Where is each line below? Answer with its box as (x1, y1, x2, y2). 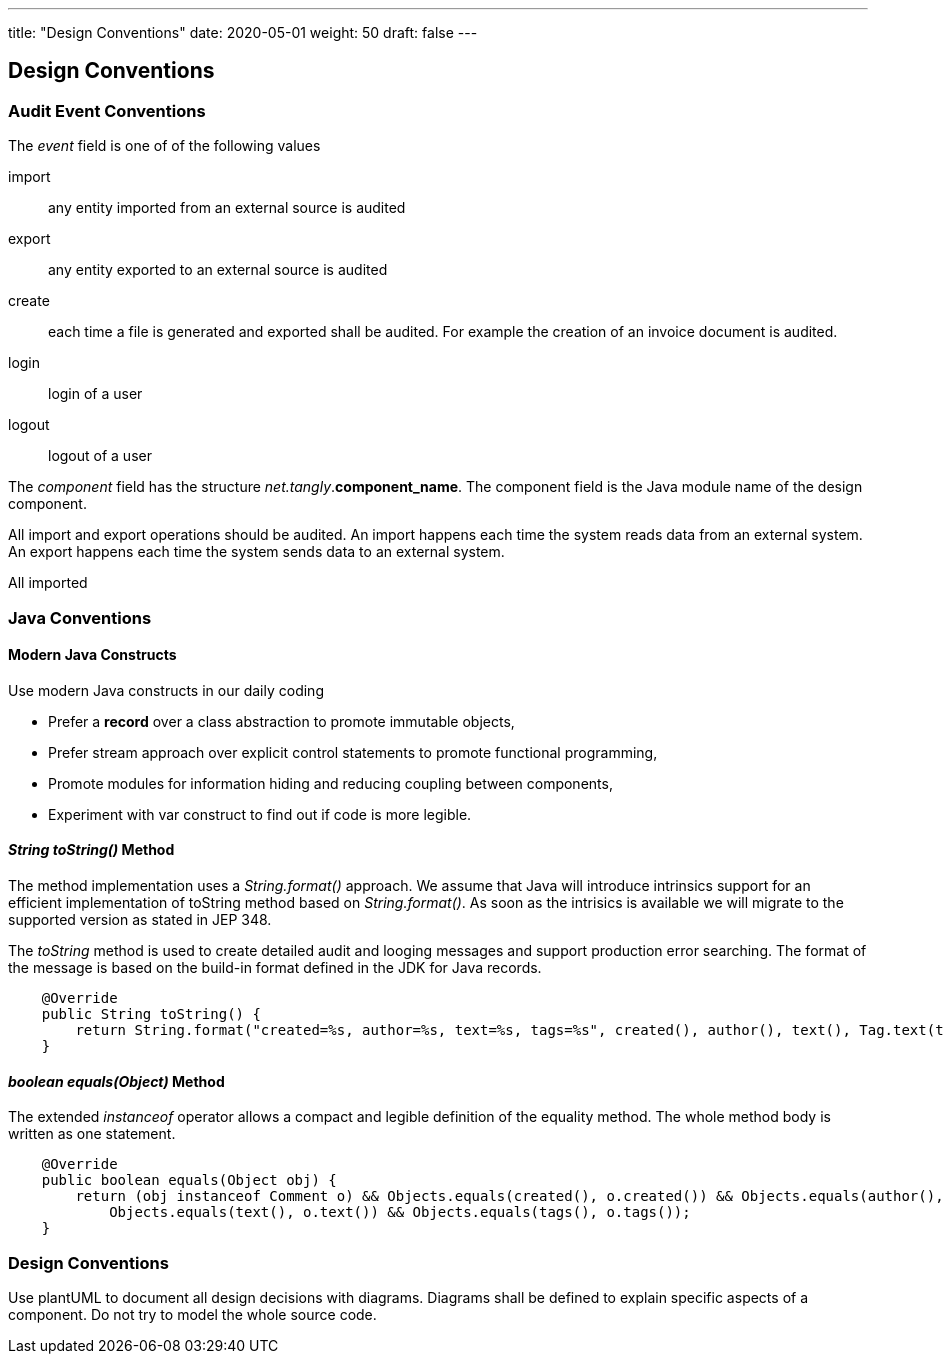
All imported (8, 574, 88, 592)
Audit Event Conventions (8, 100, 206, 121)
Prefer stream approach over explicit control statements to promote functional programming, (48, 743, 658, 761)
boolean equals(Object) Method (8, 1072, 225, 1090)
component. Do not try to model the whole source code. (8, 1306, 377, 1323)
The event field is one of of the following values (8, 137, 321, 155)
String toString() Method (8, 841, 175, 859)
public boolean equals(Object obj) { (41, 1172, 337, 1189)
